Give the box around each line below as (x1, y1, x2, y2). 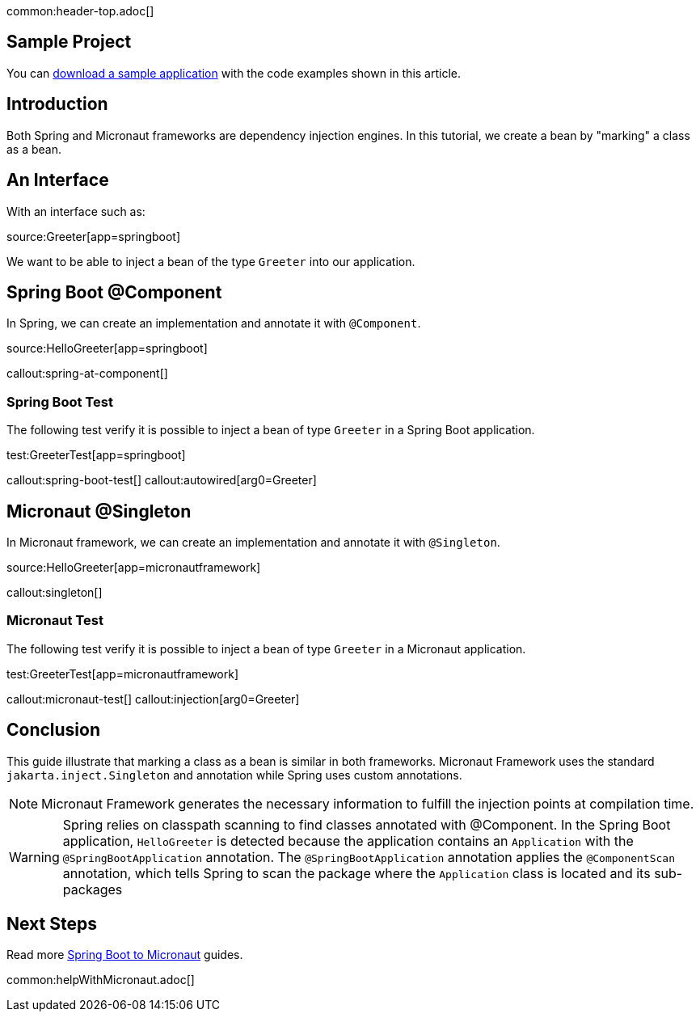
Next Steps (6, 913, 97, 934)
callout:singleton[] (6, 585, 103, 599)
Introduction (6, 94, 108, 115)
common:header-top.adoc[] (6, 4, 154, 18)
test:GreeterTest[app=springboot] (6, 448, 186, 463)
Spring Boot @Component (6, 281, 222, 302)
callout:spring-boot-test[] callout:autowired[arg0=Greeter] (6, 473, 317, 488)
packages (62, 881, 123, 898)
